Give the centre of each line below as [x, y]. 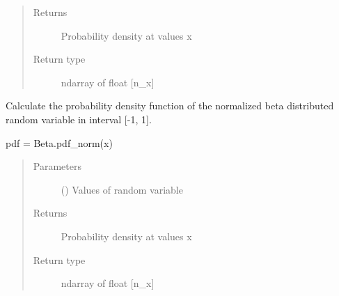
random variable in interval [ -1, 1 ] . [79, 119]
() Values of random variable [122, 189]
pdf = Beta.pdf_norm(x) [59, 142]
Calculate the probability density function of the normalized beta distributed [170, 106]
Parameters [57, 166]
